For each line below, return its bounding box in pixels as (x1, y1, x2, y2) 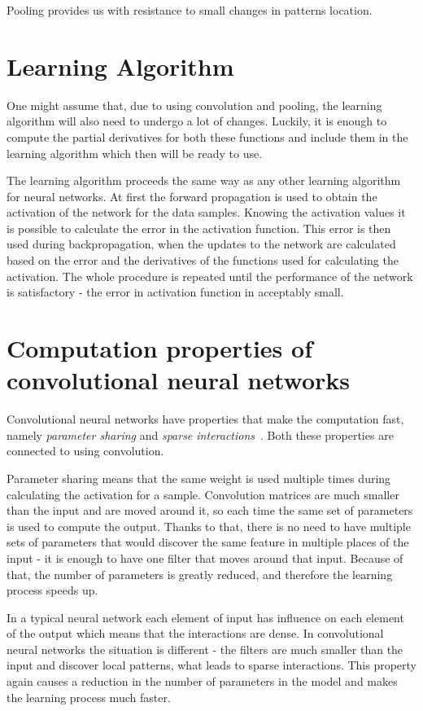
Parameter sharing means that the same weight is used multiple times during (7, 469, 391, 486)
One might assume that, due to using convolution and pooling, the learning (7, 96, 382, 113)
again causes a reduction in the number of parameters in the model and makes (7, 673, 398, 690)
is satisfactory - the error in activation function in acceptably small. (7, 283, 344, 301)
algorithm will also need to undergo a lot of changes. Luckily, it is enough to (7, 112, 387, 129)
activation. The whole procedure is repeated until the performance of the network (7, 267, 413, 284)
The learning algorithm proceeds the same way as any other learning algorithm (7, 172, 401, 189)
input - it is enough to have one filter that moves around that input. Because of (7, 549, 403, 566)
